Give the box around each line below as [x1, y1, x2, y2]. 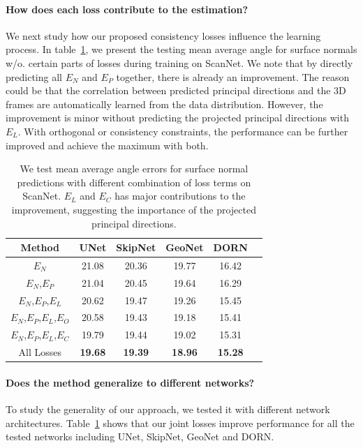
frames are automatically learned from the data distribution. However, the [6, 96, 323, 111]
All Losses [18, 345, 61, 359]
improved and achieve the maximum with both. [6, 137, 209, 152]
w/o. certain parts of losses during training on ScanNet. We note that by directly [6, 55, 353, 70]
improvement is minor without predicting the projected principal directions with [6, 110, 349, 125]
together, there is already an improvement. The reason [116, 69, 350, 84]
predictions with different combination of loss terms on [17, 174, 251, 189]
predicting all [6, 69, 62, 84]
